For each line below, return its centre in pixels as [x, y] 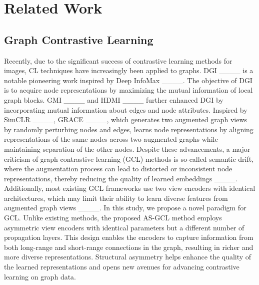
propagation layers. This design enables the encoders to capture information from [129, 237]
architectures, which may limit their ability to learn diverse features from [116, 198]
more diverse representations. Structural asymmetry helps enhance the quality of [128, 257]
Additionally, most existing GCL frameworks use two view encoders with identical [130, 188]
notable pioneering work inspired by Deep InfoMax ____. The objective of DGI [128, 80]
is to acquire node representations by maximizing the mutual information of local [128, 90]
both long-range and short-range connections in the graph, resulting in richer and [129, 247]
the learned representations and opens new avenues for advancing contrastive [122, 267]
